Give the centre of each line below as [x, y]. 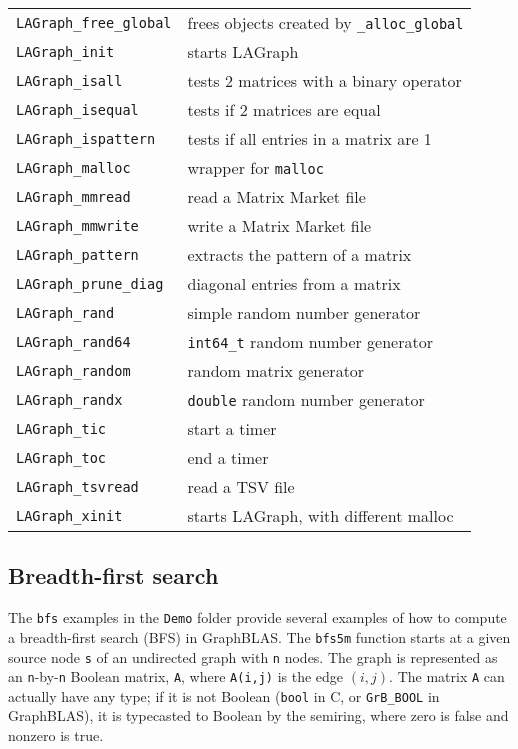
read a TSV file [241, 486]
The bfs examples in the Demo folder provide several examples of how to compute [257, 617]
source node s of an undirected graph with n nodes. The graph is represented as [253, 656]
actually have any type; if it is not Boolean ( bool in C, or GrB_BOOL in [224, 695]
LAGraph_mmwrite [77, 225]
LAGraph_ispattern [86, 138]
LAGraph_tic [61, 428]
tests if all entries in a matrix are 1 [309, 138]
